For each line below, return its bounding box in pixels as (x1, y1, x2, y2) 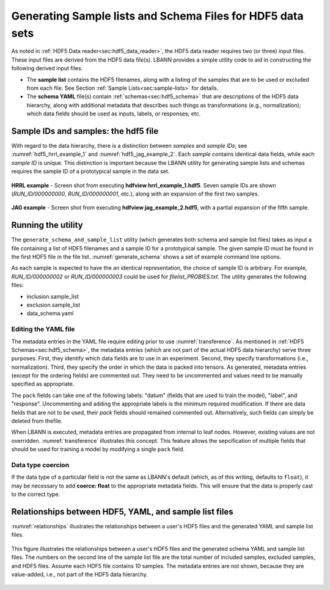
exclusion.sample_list (26, 301, 81, 308)
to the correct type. (11, 490, 61, 498)
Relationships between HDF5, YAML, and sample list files (11, 506, 233, 517)
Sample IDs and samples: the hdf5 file (11, 126, 159, 136)
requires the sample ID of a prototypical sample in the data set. (11, 168, 170, 175)
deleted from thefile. (11, 417, 63, 424)
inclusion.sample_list (26, 293, 79, 300)
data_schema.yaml (26, 310, 74, 317)
